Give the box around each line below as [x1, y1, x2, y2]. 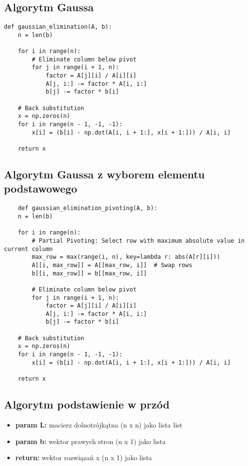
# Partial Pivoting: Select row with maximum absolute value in [32, 237, 245, 244]
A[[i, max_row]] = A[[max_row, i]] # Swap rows [32, 261, 192, 269]
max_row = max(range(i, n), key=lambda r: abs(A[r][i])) [32, 253, 220, 261]
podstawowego [4, 181, 77, 196]
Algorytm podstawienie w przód [4, 397, 170, 412]
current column [4, 245, 53, 252]
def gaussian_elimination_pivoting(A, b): [18, 205, 157, 212]
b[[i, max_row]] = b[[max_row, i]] [32, 270, 147, 277]
